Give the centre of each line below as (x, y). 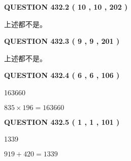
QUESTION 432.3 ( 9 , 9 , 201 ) (62, 41)
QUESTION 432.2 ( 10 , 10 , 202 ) (66, 7)
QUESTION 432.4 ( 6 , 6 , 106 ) (62, 75)
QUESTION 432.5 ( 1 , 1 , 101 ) (62, 122)
